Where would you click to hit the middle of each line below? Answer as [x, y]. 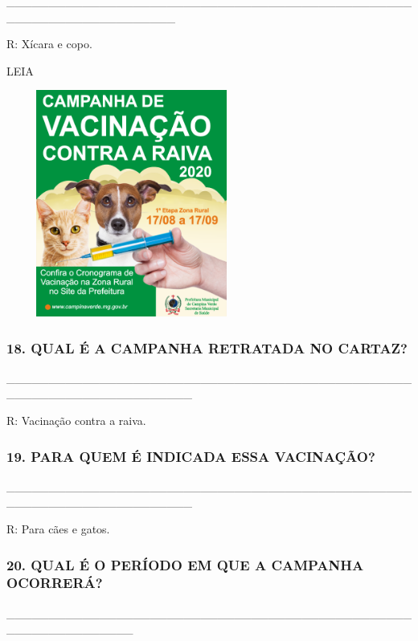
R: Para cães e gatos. [58, 529]
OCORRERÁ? [55, 583]
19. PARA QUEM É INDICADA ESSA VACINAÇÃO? [191, 456]
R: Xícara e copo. [49, 44]
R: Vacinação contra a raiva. [76, 421]
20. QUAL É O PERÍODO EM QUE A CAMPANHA [185, 564]
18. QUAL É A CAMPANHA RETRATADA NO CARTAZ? [207, 347]
